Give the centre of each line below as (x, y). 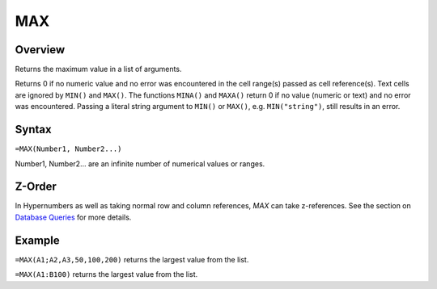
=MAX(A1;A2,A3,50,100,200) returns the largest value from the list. (132, 259)
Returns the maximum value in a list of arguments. (98, 69)
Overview (40, 50)
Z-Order (36, 187)
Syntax (33, 130)
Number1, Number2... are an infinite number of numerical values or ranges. (140, 163)
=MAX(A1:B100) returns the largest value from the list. (106, 274)
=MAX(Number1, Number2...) (68, 149)
